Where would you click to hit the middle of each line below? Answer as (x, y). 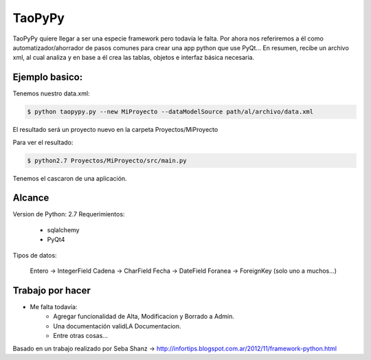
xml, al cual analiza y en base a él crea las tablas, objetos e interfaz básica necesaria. (134, 58)
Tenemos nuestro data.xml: (51, 93)
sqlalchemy (63, 229)
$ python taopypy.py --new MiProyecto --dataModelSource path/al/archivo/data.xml (170, 112)
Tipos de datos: (35, 255)
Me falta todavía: (54, 306)
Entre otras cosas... (80, 336)
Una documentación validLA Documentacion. (117, 326)
